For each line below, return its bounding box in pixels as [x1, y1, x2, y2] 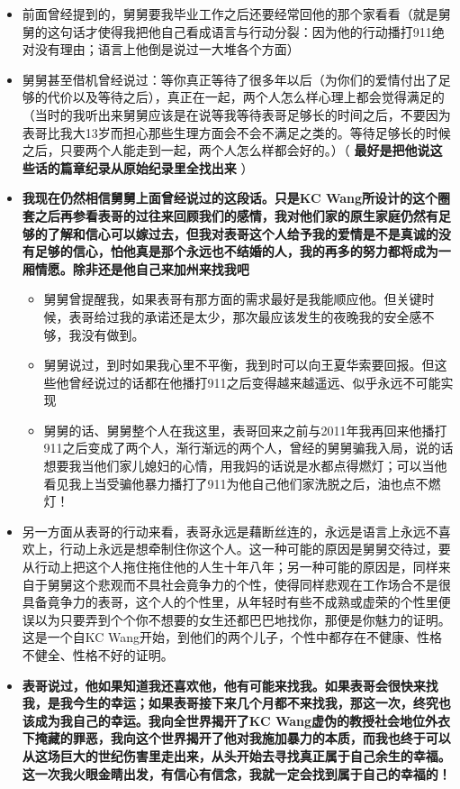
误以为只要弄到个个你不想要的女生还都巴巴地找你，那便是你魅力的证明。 [22, 610, 451, 628]
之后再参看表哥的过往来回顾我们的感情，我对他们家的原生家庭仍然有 [34, 206, 438, 225]
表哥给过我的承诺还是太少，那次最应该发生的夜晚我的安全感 [68, 307, 422, 326]
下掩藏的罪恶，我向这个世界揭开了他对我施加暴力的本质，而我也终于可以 [22, 729, 451, 748]
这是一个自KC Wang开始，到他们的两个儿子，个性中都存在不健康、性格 [22, 628, 443, 647]
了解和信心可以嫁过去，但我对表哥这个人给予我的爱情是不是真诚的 [47, 224, 438, 243]
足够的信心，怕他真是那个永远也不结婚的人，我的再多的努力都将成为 [34, 242, 438, 261]
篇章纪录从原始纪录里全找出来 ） [59, 158, 254, 177]
